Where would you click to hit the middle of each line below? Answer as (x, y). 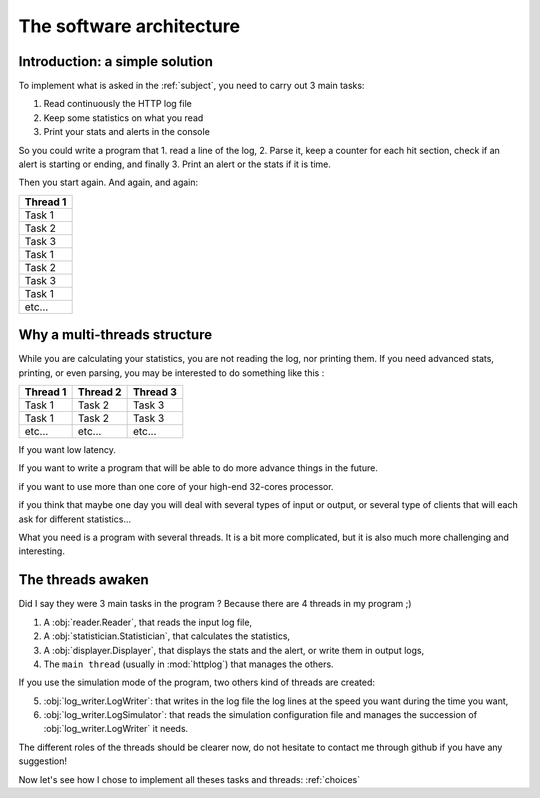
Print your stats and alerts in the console (126, 132)
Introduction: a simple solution (116, 61)
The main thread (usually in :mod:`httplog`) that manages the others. (188, 664)
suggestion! (43, 761)
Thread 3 (154, 392)
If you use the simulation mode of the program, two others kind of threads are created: (196, 682)
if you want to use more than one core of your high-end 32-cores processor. (176, 486)
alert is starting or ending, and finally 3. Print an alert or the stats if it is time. (175, 164)
